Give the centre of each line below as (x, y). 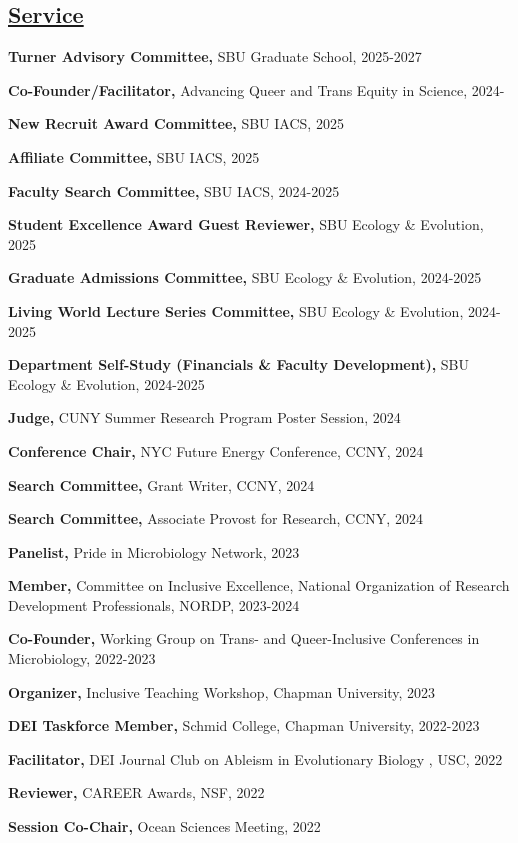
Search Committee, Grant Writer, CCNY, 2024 (161, 484)
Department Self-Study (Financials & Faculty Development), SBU (239, 364)
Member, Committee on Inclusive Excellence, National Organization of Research (259, 585)
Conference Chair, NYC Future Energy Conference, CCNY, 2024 (216, 450)
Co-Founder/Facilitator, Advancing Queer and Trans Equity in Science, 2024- (256, 89)
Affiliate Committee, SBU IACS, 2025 (134, 156)
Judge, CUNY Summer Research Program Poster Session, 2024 (204, 417)
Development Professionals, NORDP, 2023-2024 (154, 604)
